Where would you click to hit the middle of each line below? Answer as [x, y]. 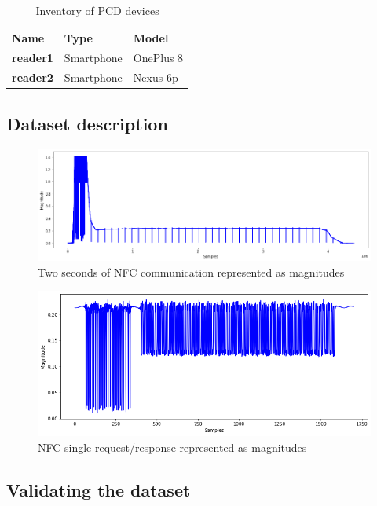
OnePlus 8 [158, 58]
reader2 [33, 77]
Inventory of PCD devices [97, 10]
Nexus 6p [156, 77]
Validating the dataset [99, 489]
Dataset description [87, 123]
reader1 [33, 58]
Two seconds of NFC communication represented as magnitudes [191, 271]
